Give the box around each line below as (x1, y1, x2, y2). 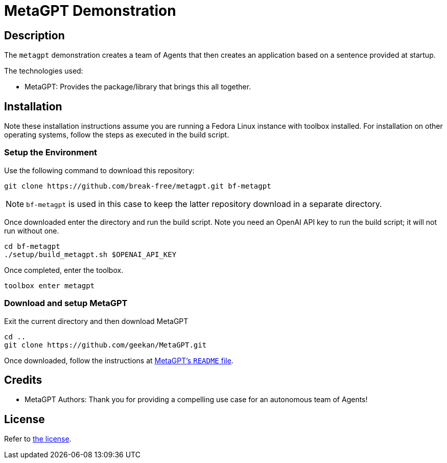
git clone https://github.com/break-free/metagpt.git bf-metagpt (4, 181, 271, 190)
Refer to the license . (4, 434, 72, 444)
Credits (4, 373, 42, 386)
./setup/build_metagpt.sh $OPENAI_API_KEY (4, 250, 177, 259)
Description (4, 29, 65, 42)
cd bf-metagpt (4, 242, 60, 250)
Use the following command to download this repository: (4, 166, 195, 175)
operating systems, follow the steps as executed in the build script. (4, 130, 229, 140)
